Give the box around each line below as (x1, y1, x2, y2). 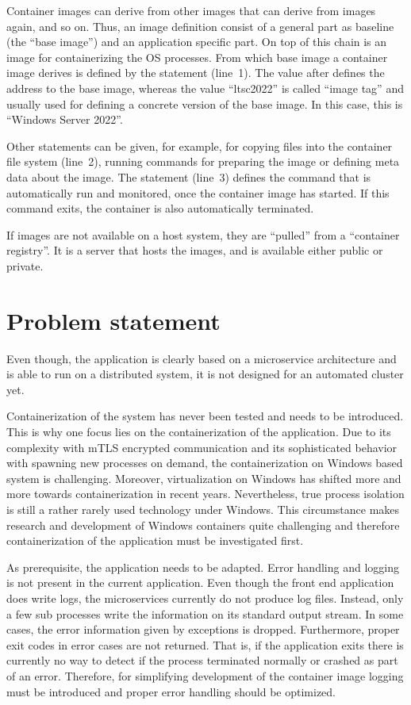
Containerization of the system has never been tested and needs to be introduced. (6, 408, 404, 424)
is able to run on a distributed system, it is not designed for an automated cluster (6, 366, 404, 382)
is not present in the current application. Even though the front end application (6, 574, 394, 591)
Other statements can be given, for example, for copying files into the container (6, 137, 393, 154)
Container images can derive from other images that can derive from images (6, 2, 376, 18)
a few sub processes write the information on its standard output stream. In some (6, 605, 404, 622)
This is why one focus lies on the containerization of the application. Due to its (6, 423, 391, 439)
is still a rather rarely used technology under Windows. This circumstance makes (6, 500, 400, 517)
